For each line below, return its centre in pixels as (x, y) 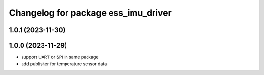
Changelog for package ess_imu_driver (90, 13)
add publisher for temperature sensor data (64, 64)
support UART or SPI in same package (60, 57)
